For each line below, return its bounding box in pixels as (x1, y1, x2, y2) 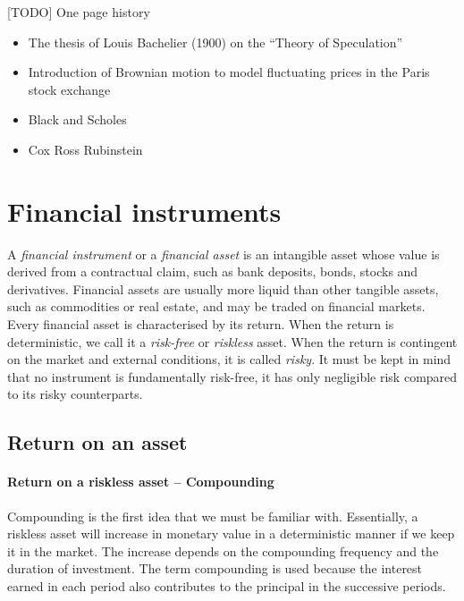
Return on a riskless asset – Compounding (7, 472, 274, 491)
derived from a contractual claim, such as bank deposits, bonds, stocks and (7, 262, 418, 281)
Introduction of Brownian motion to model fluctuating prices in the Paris (28, 63, 430, 81)
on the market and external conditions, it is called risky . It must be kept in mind (7, 350, 451, 368)
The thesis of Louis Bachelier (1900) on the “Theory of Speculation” (28, 32, 403, 51)
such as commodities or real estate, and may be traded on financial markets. (7, 297, 426, 316)
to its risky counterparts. (7, 385, 143, 403)
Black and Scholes (28, 110, 127, 129)
